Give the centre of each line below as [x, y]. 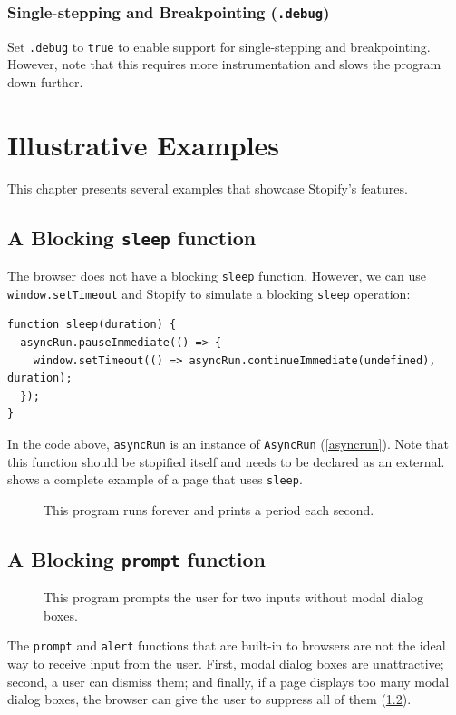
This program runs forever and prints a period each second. [209, 509]
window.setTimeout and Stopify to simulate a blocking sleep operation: [209, 293]
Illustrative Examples [144, 144]
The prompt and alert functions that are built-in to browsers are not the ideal [227, 645]
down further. [45, 82]
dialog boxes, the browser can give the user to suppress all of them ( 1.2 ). [209, 699]
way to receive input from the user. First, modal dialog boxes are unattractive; [226, 664]
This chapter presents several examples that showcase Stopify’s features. [208, 188]
